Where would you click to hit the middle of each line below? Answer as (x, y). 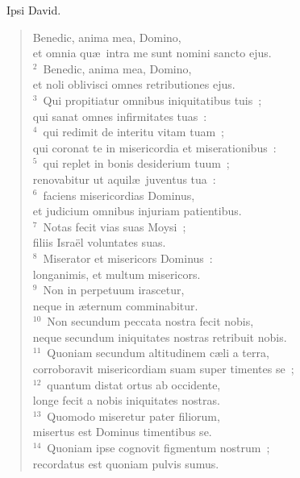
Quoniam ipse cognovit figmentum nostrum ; (158, 448)
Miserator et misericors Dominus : (128, 258)
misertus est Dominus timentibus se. (122, 432)
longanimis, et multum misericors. (117, 274)
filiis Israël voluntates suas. (99, 242)
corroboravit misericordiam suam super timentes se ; (163, 369)
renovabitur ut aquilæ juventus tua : (124, 179)
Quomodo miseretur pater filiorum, (133, 416)
